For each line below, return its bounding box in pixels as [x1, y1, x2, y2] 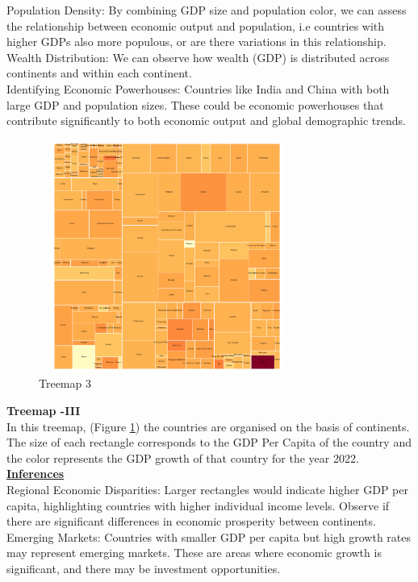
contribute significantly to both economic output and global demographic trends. [6, 112, 406, 129]
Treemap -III [6, 401, 81, 418]
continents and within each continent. [6, 64, 192, 81]
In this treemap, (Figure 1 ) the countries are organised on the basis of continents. [6, 418, 410, 434]
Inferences [6, 465, 65, 482]
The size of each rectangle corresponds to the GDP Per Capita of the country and [6, 434, 412, 451]
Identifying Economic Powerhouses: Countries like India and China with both [6, 80, 390, 97]
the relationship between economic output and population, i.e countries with [6, 17, 385, 34]
